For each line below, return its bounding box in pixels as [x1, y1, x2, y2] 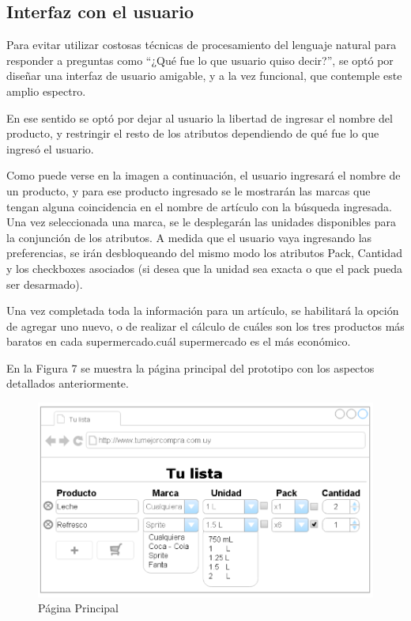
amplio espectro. [6, 82, 86, 99]
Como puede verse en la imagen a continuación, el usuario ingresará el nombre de [6, 167, 401, 184]
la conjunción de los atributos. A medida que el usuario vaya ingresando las [6, 229, 372, 245]
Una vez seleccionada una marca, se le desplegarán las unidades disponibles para [6, 214, 396, 230]
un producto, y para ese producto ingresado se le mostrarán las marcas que [6, 182, 371, 199]
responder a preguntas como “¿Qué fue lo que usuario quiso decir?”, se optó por [6, 51, 394, 68]
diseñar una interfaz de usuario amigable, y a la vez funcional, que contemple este [6, 67, 402, 84]
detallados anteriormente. [6, 375, 129, 392]
